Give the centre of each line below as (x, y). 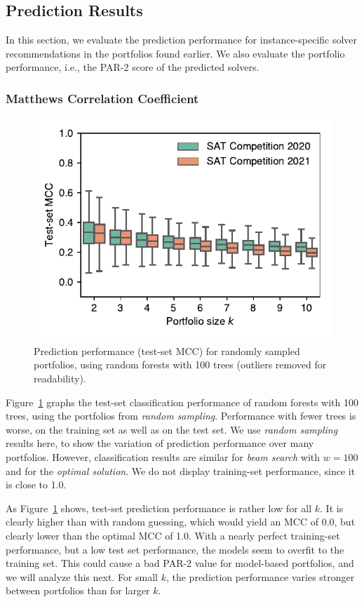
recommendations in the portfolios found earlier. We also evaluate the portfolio (175, 53)
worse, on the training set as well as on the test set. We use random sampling (172, 429)
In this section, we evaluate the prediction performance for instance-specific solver (182, 40)
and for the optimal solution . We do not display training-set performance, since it (181, 470)
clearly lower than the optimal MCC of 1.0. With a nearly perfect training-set (173, 535)
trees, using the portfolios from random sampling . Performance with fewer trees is (181, 416)
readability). (60, 378)
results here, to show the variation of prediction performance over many (160, 443)
